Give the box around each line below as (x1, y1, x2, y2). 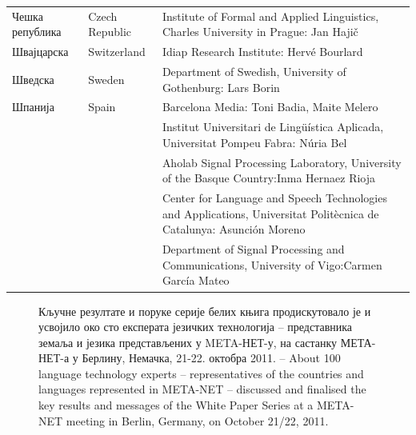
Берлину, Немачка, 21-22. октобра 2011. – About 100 (82, 349, 341, 366)
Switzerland (88, 43, 146, 60)
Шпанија (12, 98, 54, 115)
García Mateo (162, 272, 230, 289)
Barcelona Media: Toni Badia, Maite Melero (162, 98, 378, 115)
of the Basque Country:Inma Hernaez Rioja (162, 170, 376, 186)
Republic (88, 23, 131, 40)
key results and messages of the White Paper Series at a (38, 397, 314, 413)
